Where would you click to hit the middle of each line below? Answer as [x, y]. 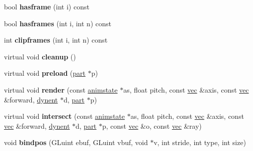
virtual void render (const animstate [61, 89]
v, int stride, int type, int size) [200, 142]
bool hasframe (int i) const [47, 6]
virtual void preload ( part [45, 73]
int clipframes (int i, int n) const [56, 40]
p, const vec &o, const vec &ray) [152, 126]
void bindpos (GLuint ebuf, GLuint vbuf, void [76, 142]
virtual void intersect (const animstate [64, 116]
